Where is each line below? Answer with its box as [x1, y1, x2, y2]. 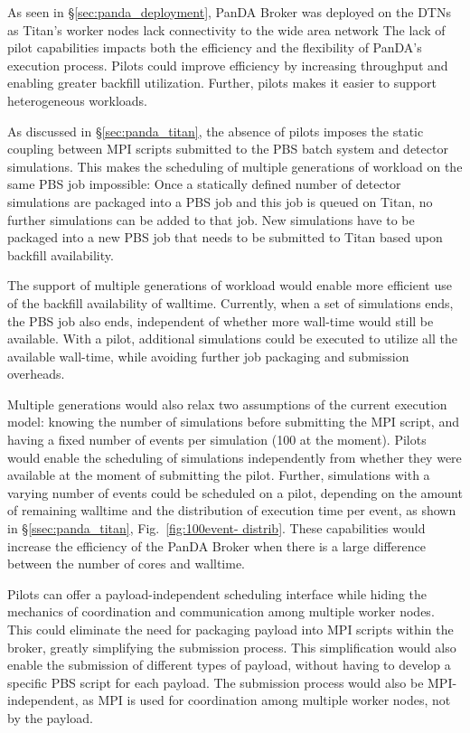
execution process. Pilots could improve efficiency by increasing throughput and [7, 55, 448, 74]
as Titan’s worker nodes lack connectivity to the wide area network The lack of [7, 20, 446, 39]
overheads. [7, 364, 65, 383]
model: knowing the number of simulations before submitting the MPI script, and [7, 412, 459, 431]
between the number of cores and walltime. [7, 554, 246, 573]
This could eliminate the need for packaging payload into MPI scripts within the [7, 620, 454, 638]
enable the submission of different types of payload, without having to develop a [7, 655, 451, 674]
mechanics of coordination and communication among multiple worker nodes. [7, 602, 435, 621]
